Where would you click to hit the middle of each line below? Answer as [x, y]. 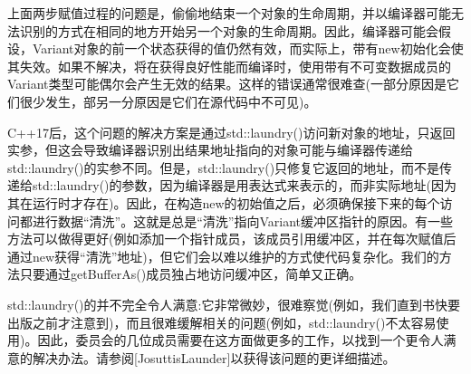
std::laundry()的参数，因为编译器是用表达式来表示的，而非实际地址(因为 [244, 185]
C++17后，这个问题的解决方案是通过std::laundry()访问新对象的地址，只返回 [231, 132]
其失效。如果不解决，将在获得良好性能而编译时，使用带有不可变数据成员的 [229, 66]
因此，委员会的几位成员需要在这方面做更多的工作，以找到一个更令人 [240, 340]
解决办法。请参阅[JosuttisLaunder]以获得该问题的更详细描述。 [214, 357]
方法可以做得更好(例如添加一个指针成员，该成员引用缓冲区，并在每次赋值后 [232, 239]
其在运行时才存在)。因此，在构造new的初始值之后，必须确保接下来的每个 [224, 202]
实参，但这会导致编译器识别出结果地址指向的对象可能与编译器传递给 [210, 150]
